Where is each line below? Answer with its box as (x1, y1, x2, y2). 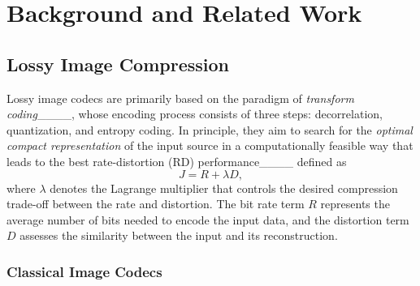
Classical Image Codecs (6, 261, 162, 281)
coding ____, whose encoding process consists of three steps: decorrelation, (6, 105, 383, 122)
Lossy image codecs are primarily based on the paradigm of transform (6, 89, 354, 106)
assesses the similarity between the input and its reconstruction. (19, 227, 338, 244)
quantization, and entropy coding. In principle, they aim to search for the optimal (6, 121, 413, 138)
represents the (320, 195, 390, 212)
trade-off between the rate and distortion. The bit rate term (6, 195, 305, 212)
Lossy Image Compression (6, 51, 230, 76)
